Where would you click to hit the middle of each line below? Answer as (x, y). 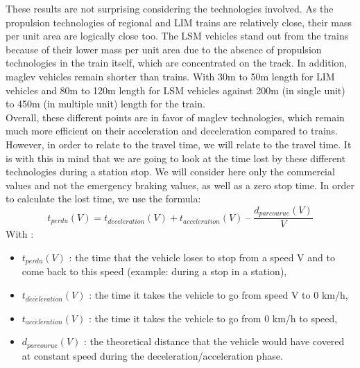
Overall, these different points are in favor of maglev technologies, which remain (175, 117)
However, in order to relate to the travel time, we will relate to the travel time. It (179, 144)
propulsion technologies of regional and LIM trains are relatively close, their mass (179, 22)
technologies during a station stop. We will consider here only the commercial (170, 172)
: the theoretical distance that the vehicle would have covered (214, 341)
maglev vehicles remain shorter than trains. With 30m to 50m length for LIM (170, 76)
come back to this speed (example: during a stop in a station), (154, 271)
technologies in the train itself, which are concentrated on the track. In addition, (177, 63)
